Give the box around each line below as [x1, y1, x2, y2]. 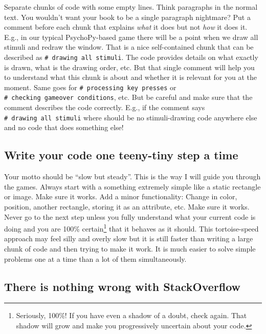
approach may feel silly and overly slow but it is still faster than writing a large [4, 233, 253, 244]
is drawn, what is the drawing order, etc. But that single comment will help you [4, 61, 255, 72]
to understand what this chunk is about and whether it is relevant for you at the [4, 72, 257, 82]
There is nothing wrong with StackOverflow [4, 278, 241, 294]
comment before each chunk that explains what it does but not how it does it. [4, 22, 248, 32]
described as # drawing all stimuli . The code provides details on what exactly [4, 51, 258, 62]
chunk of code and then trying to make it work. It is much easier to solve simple [4, 243, 256, 254]
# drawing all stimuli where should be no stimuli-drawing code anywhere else [4, 112, 257, 122]
